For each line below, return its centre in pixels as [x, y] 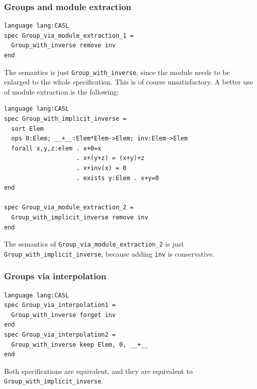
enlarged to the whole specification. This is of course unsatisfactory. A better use [128, 82]
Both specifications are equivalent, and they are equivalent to [98, 371]
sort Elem [27, 129]
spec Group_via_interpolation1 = [60, 305]
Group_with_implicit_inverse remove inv [80, 217]
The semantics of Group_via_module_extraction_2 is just [94, 244]
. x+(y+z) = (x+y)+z [110, 158]
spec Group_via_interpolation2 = [60, 335]
